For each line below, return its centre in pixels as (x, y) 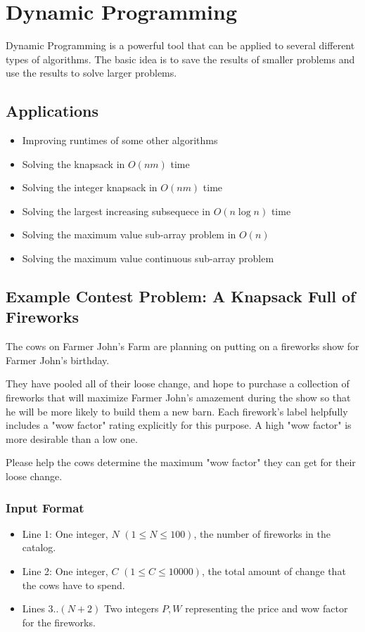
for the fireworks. (59, 622)
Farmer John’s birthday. (58, 360)
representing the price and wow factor (267, 608)
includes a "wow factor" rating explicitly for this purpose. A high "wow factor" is (179, 425)
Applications (52, 111)
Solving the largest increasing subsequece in (116, 211)
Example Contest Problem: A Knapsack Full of (181, 296)
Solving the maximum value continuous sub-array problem (148, 258)
